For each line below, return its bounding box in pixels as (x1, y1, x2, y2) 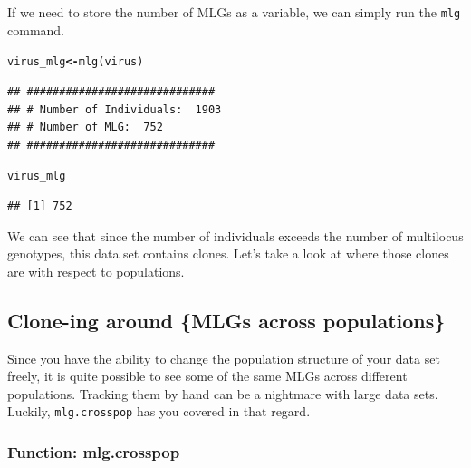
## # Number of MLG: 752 (7, 121, 163, 134)
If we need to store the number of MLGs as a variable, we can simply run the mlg (7, 3, 461, 21)
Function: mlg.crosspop (7, 440, 180, 463)
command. (7, 20, 64, 39)
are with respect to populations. (7, 261, 185, 280)
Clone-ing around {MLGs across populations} (7, 306, 446, 334)
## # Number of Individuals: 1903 (7, 102, 222, 116)
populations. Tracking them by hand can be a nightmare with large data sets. (7, 384, 438, 403)
